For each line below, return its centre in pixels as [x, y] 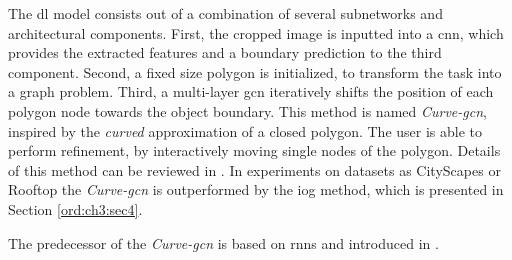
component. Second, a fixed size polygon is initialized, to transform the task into [255, 71]
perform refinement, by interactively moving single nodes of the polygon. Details [254, 150]
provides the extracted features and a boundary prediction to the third [225, 52]
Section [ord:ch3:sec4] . [75, 208]
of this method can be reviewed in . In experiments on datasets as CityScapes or [254, 169]
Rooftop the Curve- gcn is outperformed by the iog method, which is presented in [256, 189]
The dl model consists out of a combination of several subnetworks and [225, 13]
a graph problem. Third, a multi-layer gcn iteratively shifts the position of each [251, 91]
